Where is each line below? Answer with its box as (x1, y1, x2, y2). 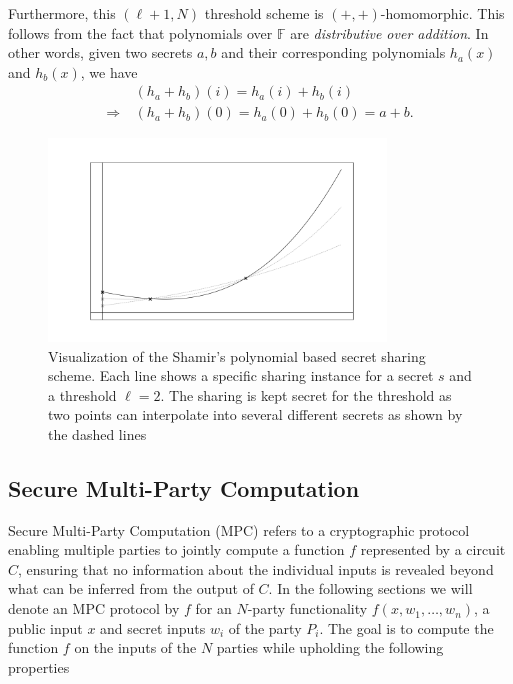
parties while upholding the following (216, 637, 444, 658)
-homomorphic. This (380, 3, 505, 23)
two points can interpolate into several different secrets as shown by (48, 404, 463, 425)
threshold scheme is (204, 3, 324, 23)
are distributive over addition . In (290, 22, 489, 43)
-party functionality (247, 598, 368, 619)
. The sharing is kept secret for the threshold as (160, 384, 452, 405)
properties (8, 656, 70, 677)
